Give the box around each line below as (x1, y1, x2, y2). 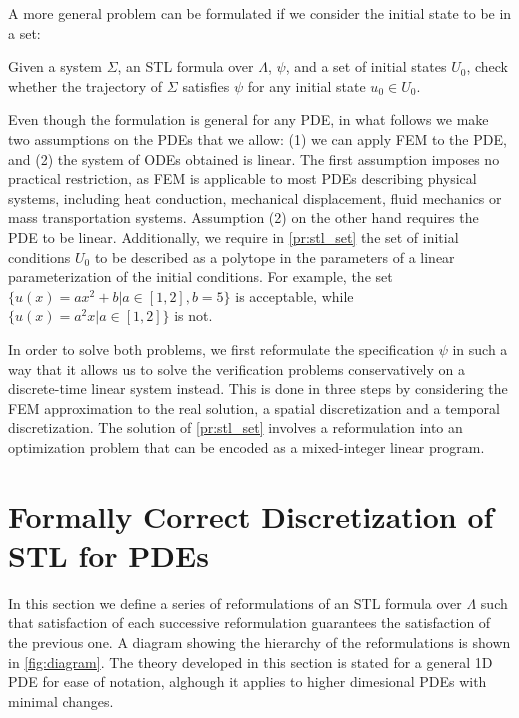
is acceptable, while (235, 285, 354, 306)
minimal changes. (8, 690, 114, 711)
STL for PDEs (8, 534, 209, 575)
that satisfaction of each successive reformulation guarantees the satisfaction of (8, 612, 491, 633)
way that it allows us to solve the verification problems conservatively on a (8, 358, 466, 379)
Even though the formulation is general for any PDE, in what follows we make (8, 109, 489, 130)
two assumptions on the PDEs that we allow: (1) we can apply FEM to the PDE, (8, 128, 507, 149)
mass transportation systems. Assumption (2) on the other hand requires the (8, 207, 479, 228)
